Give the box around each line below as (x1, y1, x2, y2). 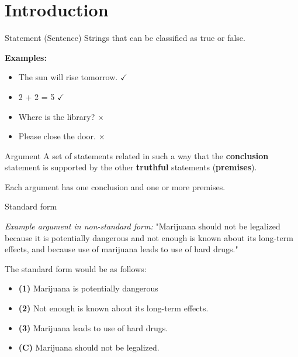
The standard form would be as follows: (5, 262, 147, 274)
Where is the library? (18, 110, 95, 122)
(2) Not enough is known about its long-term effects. (18, 302, 209, 314)
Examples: (5, 51, 47, 63)
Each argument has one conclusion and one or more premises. (5, 180, 226, 193)
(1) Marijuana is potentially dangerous (18, 282, 158, 294)
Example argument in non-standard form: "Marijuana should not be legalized (5, 220, 280, 232)
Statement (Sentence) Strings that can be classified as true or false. (5, 32, 245, 44)
